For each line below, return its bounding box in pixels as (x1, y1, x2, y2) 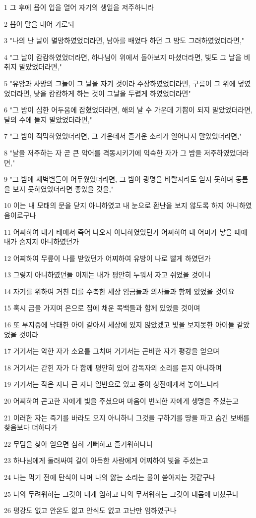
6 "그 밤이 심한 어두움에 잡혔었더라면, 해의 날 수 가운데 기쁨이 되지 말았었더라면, (4, 104, 253, 115)
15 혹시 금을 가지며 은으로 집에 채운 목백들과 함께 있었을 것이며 (4, 303, 200, 313)
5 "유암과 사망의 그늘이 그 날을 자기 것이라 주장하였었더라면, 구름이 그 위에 (4, 78, 236, 88)
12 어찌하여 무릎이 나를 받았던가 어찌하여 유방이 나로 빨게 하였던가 (4, 253, 211, 263)
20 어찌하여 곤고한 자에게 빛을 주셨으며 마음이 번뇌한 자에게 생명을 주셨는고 (4, 396, 239, 406)
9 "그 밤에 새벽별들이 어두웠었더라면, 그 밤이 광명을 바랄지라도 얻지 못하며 (4, 174, 234, 184)
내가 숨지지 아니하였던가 (4, 236, 79, 247)
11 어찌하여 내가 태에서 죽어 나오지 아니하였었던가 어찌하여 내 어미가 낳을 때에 (4, 226, 248, 237)
